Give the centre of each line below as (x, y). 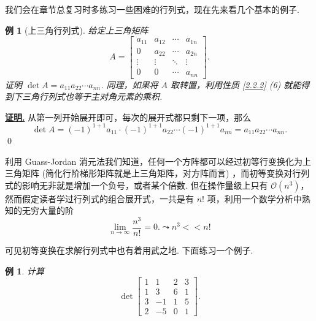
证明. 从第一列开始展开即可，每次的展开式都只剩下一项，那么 (128, 117)
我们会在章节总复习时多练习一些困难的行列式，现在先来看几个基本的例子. (152, 9)
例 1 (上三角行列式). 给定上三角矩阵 (77, 30)
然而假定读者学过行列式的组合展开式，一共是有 (99, 198)
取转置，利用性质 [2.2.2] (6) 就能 (236, 84)
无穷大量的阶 (48, 210)
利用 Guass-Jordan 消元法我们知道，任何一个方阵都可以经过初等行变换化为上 (158, 161)
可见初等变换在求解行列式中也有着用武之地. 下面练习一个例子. (129, 250)
